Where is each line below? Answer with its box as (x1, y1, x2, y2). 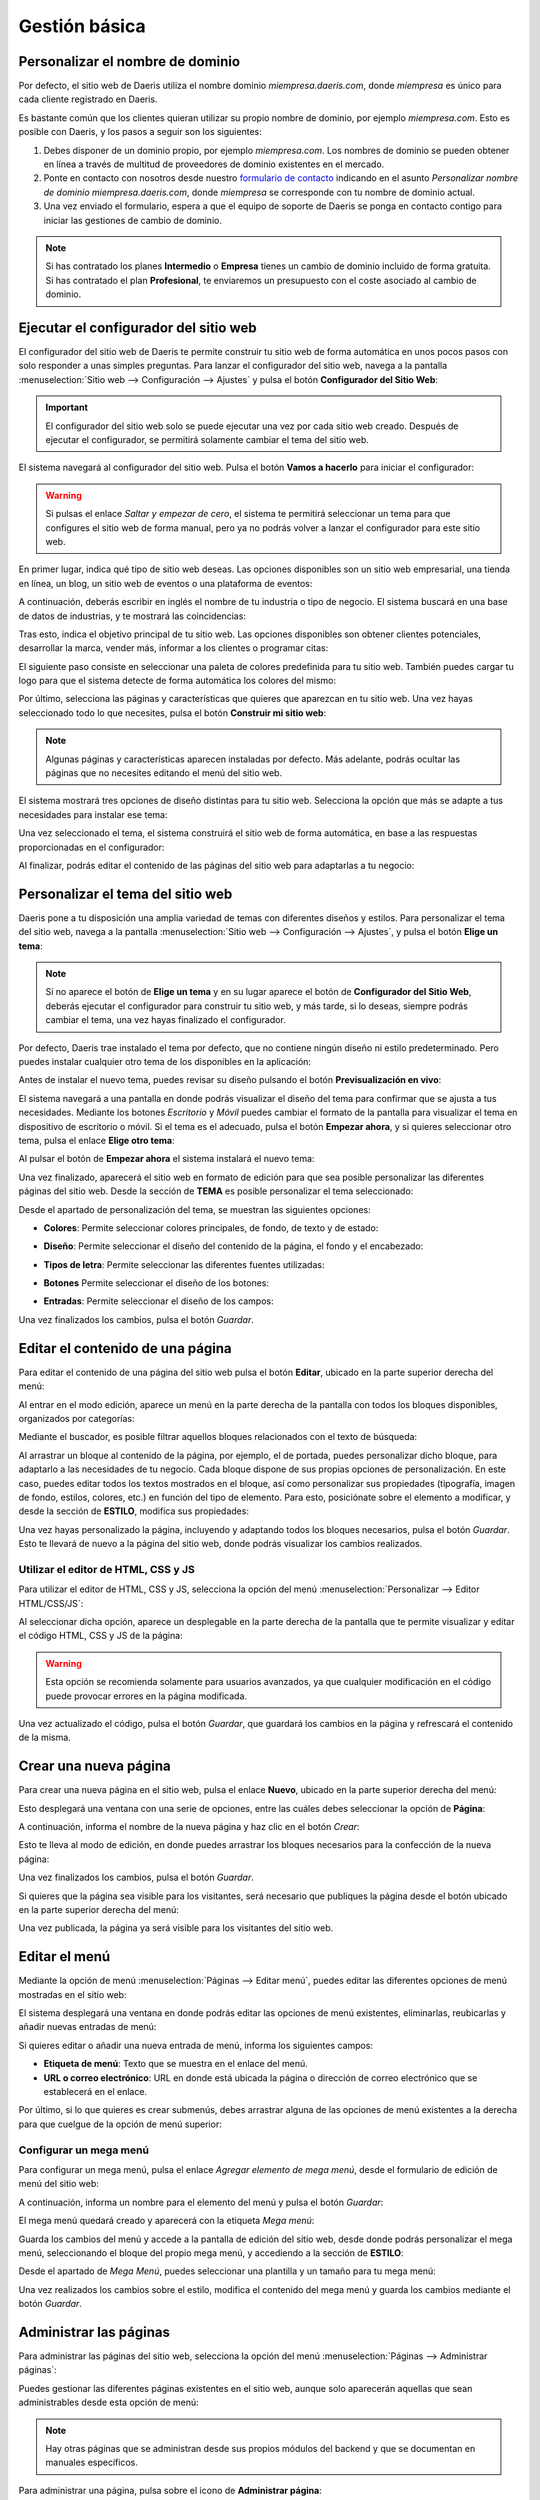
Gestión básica (18, 15, 146, 37)
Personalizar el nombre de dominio (18, 53, 240, 70)
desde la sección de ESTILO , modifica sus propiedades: (18, 1505, 250, 1517)
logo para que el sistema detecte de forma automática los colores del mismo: (18, 675, 337, 687)
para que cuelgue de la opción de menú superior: (18, 2118, 222, 2130)
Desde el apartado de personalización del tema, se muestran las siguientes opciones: (18, 1203, 371, 1215)
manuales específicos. (45, 2456, 139, 2469)
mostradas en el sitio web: (18, 1988, 127, 2000)
